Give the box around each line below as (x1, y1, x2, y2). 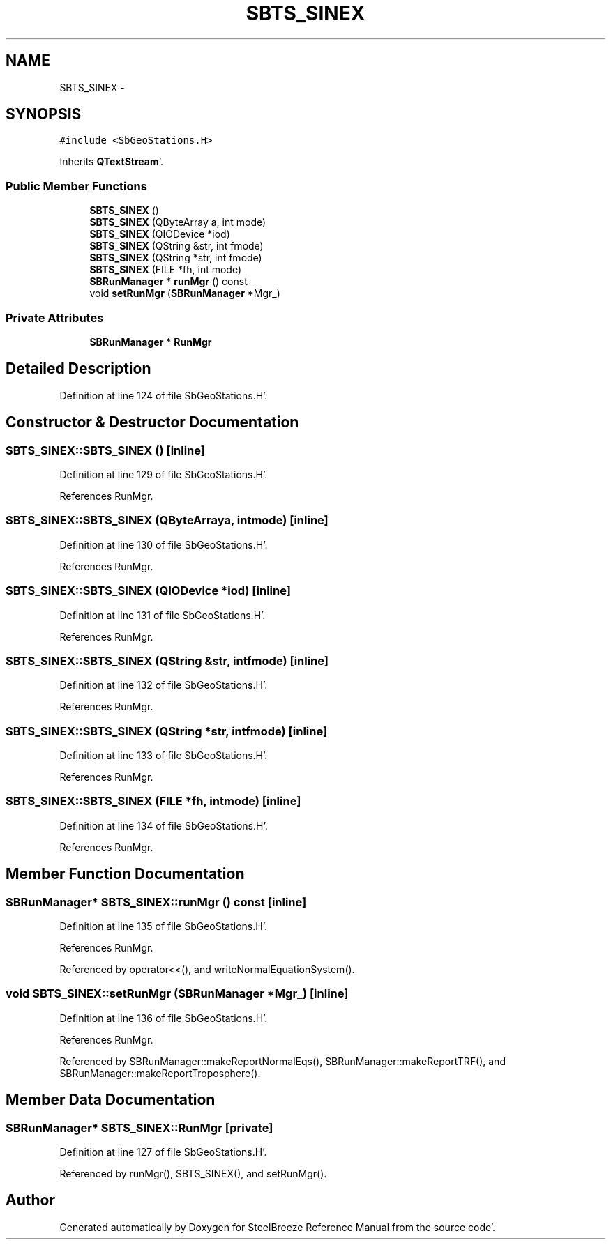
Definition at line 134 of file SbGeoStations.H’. (59, 819, 268, 832)
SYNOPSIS (6, 105, 82, 123)
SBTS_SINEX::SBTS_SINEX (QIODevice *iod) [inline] (6, 583, 291, 598)
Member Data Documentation (6, 1091, 216, 1109)
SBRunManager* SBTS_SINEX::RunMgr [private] (6, 1120, 273, 1135)
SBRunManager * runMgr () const (89, 275, 248, 288)
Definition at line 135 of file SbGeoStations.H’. (59, 919, 267, 932)
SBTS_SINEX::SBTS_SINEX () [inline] (6, 443, 206, 457)
